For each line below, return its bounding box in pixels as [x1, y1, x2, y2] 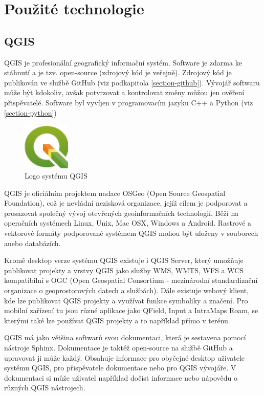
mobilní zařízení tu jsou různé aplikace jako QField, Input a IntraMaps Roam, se [4, 305, 258, 316]
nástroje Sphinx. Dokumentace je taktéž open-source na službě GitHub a [4, 342, 233, 353]
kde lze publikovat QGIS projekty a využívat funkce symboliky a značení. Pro [4, 295, 248, 305]
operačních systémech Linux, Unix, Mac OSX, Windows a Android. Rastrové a [4, 217, 252, 228]
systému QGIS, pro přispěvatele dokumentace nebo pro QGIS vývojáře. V [4, 362, 236, 373]
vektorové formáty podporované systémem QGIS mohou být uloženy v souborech [4, 228, 258, 238]
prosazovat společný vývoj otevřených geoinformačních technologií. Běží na [4, 207, 239, 218]
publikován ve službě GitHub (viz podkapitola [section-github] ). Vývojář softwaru [4, 77, 260, 87]
